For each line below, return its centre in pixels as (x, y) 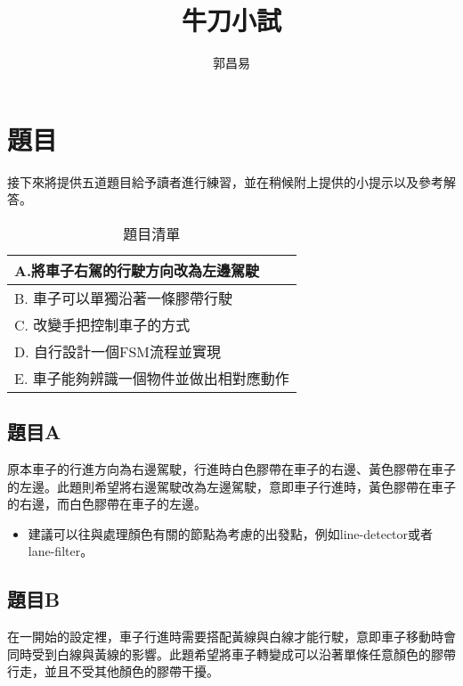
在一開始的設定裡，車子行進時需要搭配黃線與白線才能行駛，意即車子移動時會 (231, 637)
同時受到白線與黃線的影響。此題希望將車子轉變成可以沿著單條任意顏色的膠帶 (231, 653)
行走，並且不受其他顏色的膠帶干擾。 (113, 671)
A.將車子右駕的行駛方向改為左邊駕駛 (137, 270)
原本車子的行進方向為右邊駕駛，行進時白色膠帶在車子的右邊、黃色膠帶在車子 (231, 469)
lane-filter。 (61, 551)
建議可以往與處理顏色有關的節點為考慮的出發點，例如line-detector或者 (231, 533)
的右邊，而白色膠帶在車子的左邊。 (107, 504)
